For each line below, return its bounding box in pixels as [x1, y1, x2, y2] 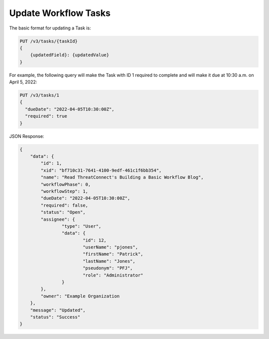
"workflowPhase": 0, [40, 181, 91, 187]
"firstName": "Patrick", [82, 251, 143, 257]
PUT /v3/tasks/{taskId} [19, 38, 78, 44]
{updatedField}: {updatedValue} [30, 52, 110, 58]
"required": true [25, 113, 67, 119]
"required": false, [40, 202, 88, 208]
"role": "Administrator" [82, 272, 143, 278]
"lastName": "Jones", [82, 258, 135, 264]
